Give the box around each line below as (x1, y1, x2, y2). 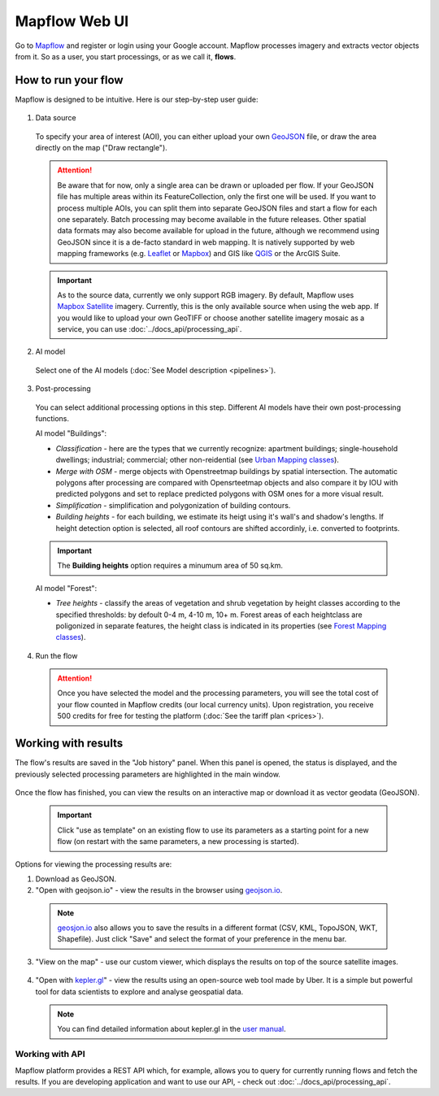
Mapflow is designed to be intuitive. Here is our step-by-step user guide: (15, 94, 259, 104)
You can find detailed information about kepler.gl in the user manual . (57, 1024, 286, 1034)
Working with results (15, 737, 124, 750)
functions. (35, 414, 69, 424)
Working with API (15, 1049, 85, 1060)
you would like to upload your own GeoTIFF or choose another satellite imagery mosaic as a (57, 313, 365, 323)
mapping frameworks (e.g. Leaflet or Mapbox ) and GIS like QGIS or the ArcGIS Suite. (57, 249, 341, 259)
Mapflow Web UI (15, 12, 129, 30)
